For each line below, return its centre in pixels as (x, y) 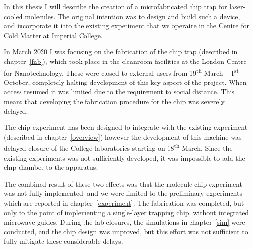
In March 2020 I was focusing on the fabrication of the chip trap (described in (121, 52)
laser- (237, 6)
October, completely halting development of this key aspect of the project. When (125, 82)
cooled (13, 16)
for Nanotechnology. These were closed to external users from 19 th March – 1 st (122, 72)
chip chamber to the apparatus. (51, 167)
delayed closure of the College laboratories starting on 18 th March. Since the (118, 147)
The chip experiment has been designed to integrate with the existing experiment (126, 127)
